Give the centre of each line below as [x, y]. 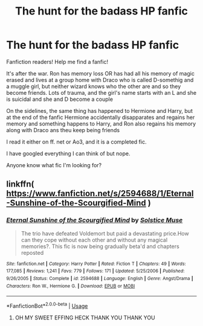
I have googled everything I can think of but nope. [68, 153]
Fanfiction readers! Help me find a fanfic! [57, 62]
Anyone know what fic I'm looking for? [54, 165]
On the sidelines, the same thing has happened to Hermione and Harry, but [100, 110]
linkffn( [20, 184]
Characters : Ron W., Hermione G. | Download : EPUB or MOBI [71, 286]
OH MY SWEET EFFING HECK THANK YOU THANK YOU [85, 318]
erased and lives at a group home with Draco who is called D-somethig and [100, 80]
